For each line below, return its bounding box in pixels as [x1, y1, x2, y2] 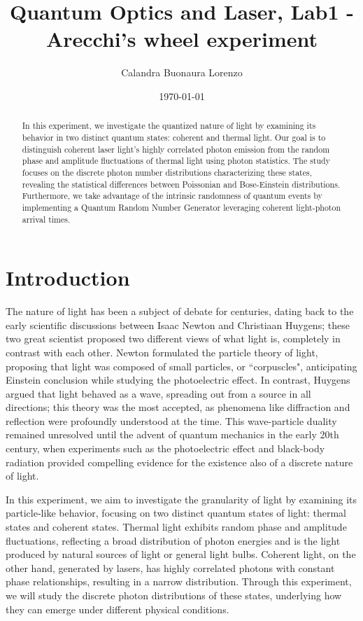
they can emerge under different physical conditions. [6, 601, 229, 616]
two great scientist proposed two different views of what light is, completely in [6, 331, 341, 346]
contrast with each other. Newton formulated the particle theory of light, [6, 344, 318, 359]
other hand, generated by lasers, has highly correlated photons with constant [6, 560, 335, 575]
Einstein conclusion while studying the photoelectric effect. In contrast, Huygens [6, 372, 350, 387]
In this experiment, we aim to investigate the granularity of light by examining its [6, 491, 357, 506]
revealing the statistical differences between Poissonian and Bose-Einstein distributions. [22, 178, 341, 190]
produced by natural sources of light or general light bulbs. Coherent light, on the [6, 547, 356, 561]
